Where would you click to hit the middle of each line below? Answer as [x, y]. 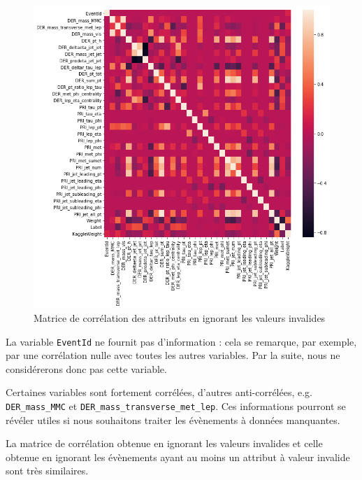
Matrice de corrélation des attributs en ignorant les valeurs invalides [180, 317]
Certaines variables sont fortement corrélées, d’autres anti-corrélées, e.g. [159, 392]
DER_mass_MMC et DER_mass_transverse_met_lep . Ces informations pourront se [176, 405]
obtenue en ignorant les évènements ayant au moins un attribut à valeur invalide [178, 457]
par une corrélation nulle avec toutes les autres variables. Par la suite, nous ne [173, 355]
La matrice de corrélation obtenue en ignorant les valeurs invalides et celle [164, 443]
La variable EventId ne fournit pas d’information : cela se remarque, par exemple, [181, 341]
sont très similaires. [47, 471]
